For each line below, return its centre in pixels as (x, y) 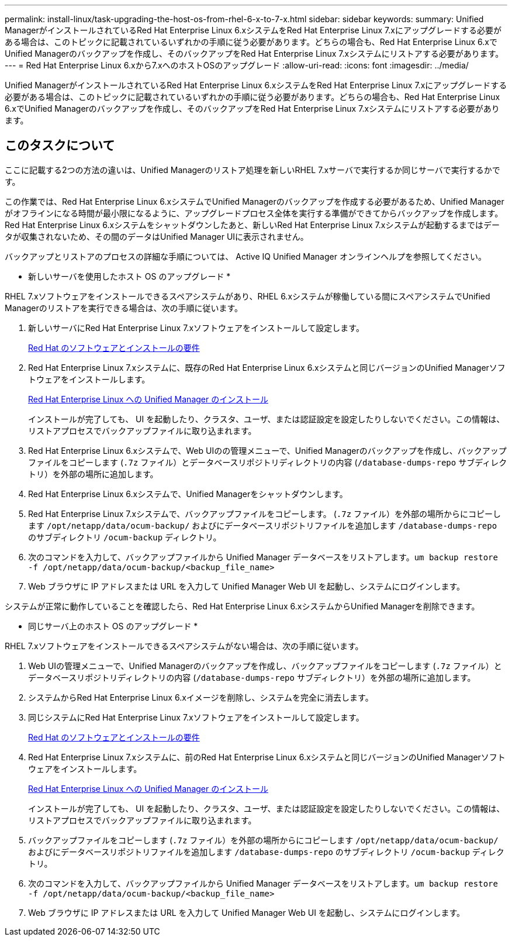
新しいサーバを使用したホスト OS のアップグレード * (129, 276)
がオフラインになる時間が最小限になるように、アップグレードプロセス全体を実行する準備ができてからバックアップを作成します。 (254, 213)
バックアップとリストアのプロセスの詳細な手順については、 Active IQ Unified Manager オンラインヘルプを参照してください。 (246, 256)
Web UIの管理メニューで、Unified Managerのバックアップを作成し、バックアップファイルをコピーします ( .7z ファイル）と (265, 666)
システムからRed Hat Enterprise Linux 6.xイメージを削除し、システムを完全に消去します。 (201, 697)
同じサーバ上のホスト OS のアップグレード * (113, 626)
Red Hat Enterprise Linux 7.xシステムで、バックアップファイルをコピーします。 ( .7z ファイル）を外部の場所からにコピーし (265, 513)
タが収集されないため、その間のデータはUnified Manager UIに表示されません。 (157, 236)
